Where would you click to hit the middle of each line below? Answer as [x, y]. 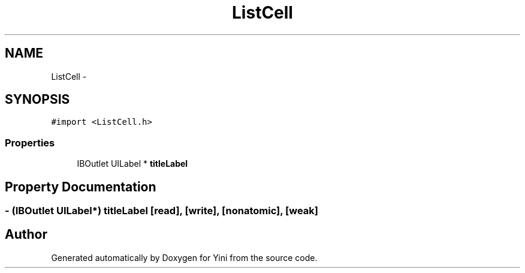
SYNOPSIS [37, 100]
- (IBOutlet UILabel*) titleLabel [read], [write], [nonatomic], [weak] [162, 211]
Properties [30, 142]
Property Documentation [81, 187]
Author [26, 235]
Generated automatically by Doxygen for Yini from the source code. [184, 257]
